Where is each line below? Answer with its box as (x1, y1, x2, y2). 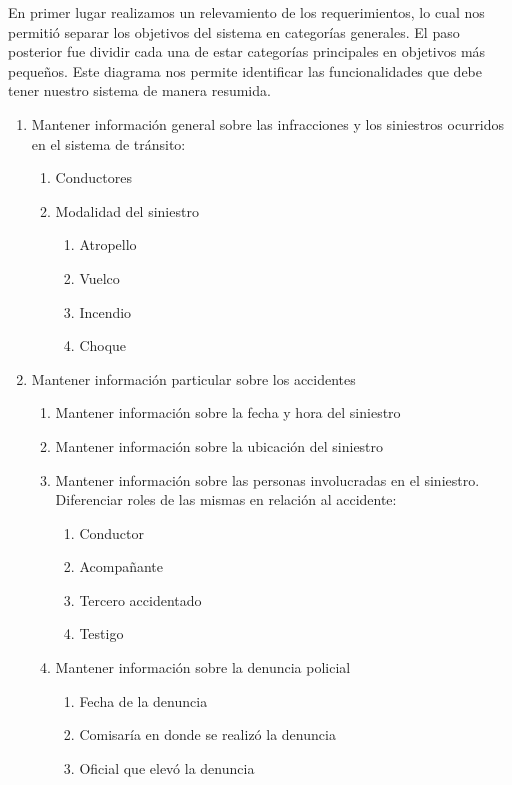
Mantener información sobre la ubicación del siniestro (55, 435, 384, 456)
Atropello (79, 234, 137, 255)
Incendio (79, 301, 132, 322)
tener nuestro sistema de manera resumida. (8, 80, 271, 101)
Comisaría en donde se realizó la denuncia (79, 724, 336, 745)
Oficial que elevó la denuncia (79, 757, 255, 778)
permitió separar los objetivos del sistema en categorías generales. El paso (8, 21, 460, 42)
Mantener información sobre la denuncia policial (55, 657, 351, 678)
